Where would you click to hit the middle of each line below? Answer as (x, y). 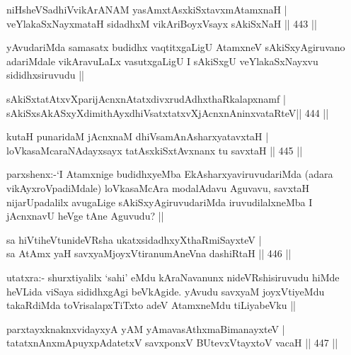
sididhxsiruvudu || (45, 75)
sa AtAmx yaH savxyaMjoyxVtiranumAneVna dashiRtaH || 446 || (149, 253)
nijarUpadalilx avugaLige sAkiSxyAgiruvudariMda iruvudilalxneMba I (160, 202)
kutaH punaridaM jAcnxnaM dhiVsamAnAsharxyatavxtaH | (138, 136)
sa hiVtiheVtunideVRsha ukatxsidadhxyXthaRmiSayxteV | (134, 239)
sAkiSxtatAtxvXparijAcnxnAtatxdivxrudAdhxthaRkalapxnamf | (146, 98)
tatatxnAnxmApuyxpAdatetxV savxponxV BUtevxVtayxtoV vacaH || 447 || (172, 343)
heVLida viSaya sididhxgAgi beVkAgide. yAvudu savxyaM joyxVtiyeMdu (166, 291)
